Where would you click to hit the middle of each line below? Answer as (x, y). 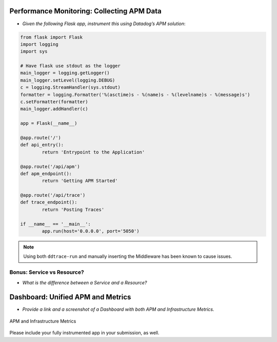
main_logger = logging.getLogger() (65, 73)
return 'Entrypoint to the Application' (93, 152)
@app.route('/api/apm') (50, 166)
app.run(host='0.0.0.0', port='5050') (91, 231)
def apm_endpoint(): (46, 174)
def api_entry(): (42, 145)
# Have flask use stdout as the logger (70, 66)
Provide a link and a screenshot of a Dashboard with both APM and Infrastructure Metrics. (118, 309)
